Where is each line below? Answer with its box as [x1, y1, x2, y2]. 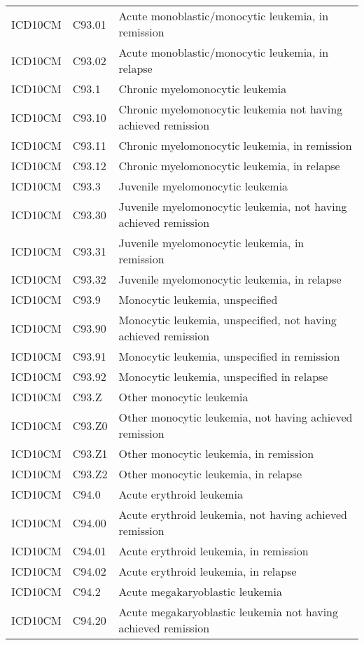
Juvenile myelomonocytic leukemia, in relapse [118, 271, 342, 287]
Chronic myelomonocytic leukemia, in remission [118, 137, 352, 153]
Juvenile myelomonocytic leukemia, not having [118, 198, 347, 214]
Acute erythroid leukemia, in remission [118, 543, 309, 559]
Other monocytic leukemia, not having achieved [118, 409, 353, 425]
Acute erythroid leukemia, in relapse [118, 563, 297, 579]
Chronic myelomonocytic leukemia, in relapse [118, 158, 340, 174]
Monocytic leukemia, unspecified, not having [118, 312, 337, 328]
